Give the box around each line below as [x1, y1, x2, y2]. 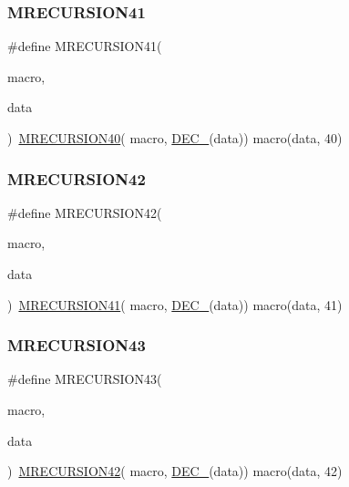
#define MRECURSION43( [7, 369, 162, 389]
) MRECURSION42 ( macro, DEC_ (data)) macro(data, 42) [7, 461, 343, 481]
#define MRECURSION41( [7, 36, 162, 56]
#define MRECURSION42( [7, 202, 162, 222]
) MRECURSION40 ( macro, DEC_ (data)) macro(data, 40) [7, 129, 343, 147]
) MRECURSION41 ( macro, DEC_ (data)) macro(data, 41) [7, 295, 343, 314]
